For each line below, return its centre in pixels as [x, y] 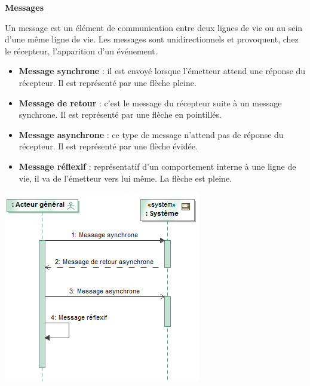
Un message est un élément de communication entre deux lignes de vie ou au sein [154, 27]
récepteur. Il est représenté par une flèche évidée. [108, 146]
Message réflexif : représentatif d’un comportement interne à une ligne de [157, 166]
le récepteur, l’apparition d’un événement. [81, 50]
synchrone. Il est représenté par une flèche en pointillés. [120, 114]
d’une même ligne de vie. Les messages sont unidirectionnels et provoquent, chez [152, 39]
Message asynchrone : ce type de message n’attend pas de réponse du [151, 134]
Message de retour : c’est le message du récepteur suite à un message [150, 102]
